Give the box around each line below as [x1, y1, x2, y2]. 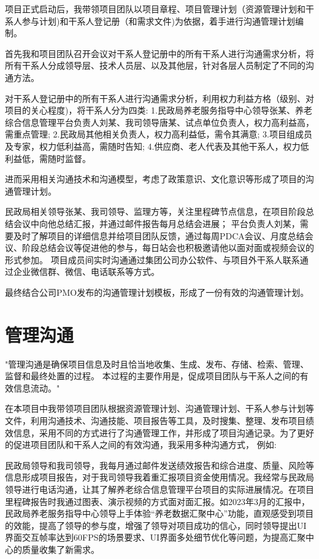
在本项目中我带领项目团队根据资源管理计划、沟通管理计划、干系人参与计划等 [5, 402, 314, 415]
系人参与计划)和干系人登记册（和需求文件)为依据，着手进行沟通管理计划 [5, 14, 295, 27]
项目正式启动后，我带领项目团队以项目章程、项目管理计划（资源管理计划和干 [5, 2, 314, 15]
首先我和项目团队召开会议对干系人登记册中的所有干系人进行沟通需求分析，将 [5, 47, 314, 60]
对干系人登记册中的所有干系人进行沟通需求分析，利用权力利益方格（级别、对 [5, 91, 314, 104]
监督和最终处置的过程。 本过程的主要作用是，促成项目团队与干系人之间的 [5, 369, 300, 382]
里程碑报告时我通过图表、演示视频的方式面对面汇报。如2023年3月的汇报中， [5, 495, 310, 507]
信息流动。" [13, 381, 60, 394]
